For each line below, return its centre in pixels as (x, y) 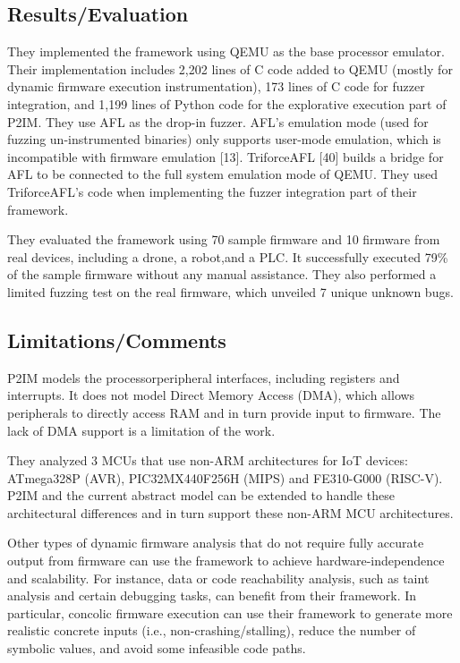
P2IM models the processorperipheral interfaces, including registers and (204, 377)
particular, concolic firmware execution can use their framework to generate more (230, 612)
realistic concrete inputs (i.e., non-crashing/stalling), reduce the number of (212, 630)
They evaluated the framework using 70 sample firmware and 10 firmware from (224, 239)
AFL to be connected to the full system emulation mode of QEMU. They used (223, 174)
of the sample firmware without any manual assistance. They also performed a (222, 274)
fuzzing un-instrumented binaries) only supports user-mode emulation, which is (224, 139)
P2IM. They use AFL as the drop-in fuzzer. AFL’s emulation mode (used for (218, 121)
